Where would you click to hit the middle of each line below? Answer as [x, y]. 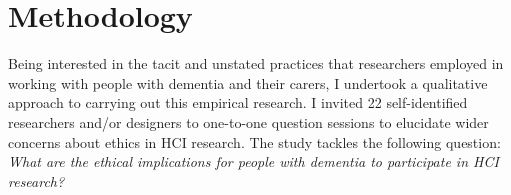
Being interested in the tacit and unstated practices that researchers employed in [256, 63]
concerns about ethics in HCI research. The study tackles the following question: [254, 141]
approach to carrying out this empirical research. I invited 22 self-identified [238, 102]
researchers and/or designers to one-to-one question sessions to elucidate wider [248, 121]
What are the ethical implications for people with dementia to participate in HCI [253, 161]
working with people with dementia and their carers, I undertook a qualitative [248, 82]
